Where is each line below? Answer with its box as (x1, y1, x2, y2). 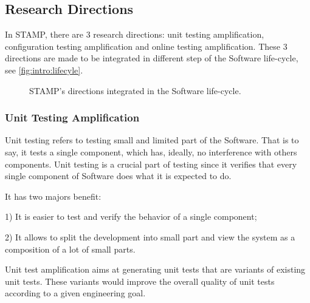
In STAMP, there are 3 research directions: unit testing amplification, (5, 28, 264, 41)
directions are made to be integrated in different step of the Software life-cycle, (5, 52, 298, 64)
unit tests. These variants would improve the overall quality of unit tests (5, 274, 275, 287)
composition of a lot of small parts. (5, 242, 136, 255)
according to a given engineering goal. (5, 287, 146, 299)
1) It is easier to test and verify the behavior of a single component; (5, 210, 257, 223)
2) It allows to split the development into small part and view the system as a (5, 230, 295, 243)
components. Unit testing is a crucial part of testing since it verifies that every (5, 157, 297, 170)
